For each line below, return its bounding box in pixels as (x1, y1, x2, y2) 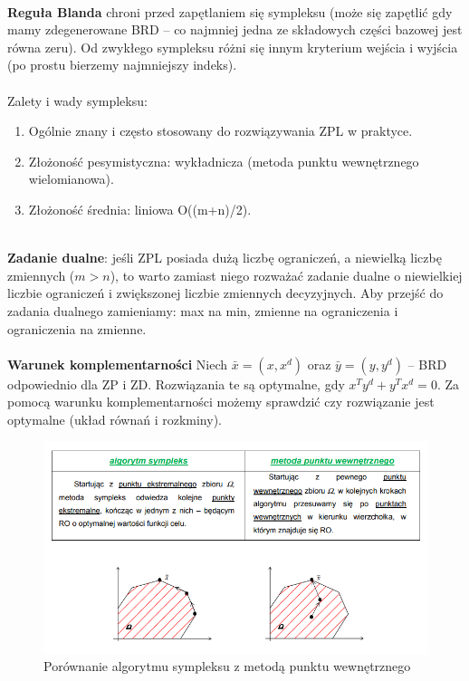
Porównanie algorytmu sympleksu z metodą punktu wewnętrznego (43, 657, 411, 676)
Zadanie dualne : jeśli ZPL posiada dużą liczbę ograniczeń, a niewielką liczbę (7, 248, 442, 267)
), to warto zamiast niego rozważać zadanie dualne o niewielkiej (110, 265, 463, 284)
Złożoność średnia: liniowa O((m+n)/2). (28, 199, 252, 218)
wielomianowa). (28, 169, 114, 188)
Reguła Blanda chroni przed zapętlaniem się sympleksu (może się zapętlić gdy (7, 2, 453, 21)
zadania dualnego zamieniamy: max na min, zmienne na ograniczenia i (7, 301, 398, 320)
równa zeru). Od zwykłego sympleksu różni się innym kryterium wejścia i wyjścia (7, 37, 458, 56)
